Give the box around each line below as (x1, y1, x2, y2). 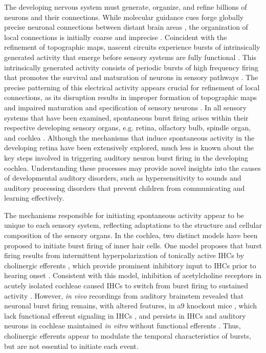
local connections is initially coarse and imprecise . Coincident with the (4, 31, 227, 42)
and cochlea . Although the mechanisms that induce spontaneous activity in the (4, 132, 255, 143)
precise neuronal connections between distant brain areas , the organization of (4, 22, 248, 32)
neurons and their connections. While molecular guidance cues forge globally (4, 11, 244, 22)
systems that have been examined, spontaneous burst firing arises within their (4, 112, 249, 123)
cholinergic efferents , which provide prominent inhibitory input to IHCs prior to (4, 260, 256, 270)
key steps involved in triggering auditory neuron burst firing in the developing (4, 152, 248, 163)
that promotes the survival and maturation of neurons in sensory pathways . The (4, 72, 258, 83)
